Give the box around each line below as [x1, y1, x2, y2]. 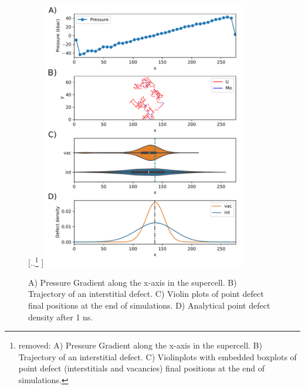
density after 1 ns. [28, 310, 93, 323]
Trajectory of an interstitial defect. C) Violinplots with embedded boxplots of [18, 350, 297, 363]
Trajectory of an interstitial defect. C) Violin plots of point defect [28, 287, 264, 300]
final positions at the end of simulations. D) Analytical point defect [28, 299, 270, 312]
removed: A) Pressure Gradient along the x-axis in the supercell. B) [18, 339, 262, 351]
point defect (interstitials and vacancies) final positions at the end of [18, 362, 265, 374]
